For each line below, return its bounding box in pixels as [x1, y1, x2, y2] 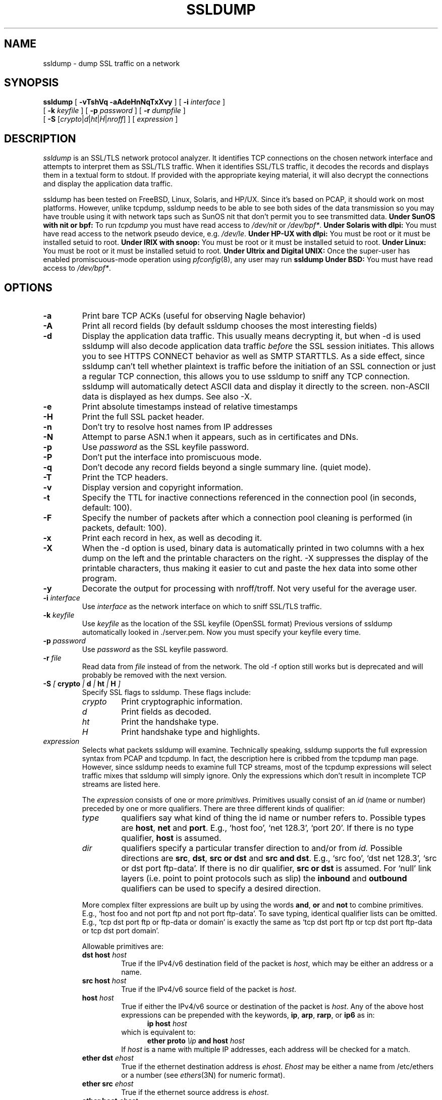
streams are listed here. [82, 780, 160, 789]
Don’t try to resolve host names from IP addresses [82, 422, 273, 432]
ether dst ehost [82, 1054, 134, 1063]
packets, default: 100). [82, 523, 167, 533]
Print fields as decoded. [121, 707, 211, 717]
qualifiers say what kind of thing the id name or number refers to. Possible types [121, 813, 426, 823]
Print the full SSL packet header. [82, 412, 204, 422]
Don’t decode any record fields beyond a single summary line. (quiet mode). [82, 462, 371, 473]
